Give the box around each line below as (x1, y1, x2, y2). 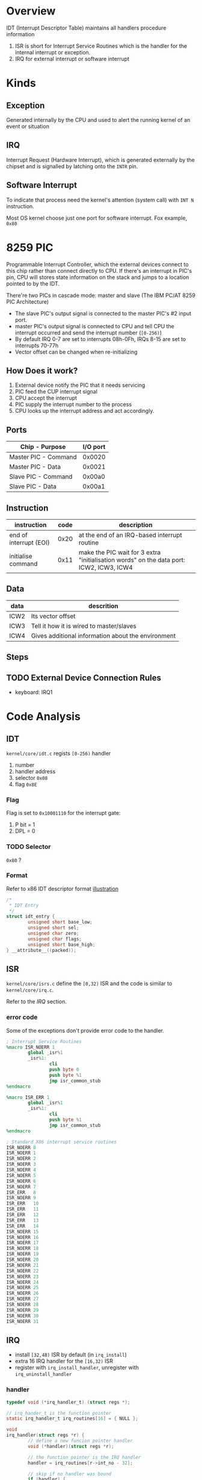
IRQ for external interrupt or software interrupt (14, 55, 130, 62)
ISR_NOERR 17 (6, 1240, 39, 1246)
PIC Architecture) (6, 298, 49, 305)
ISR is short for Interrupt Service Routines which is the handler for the (14, 42, 188, 49)
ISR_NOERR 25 (6, 1284, 39, 1291)
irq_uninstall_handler (14, 1371, 72, 1377)
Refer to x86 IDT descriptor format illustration (6, 885, 119, 892)
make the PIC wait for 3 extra (78, 548, 161, 557)
